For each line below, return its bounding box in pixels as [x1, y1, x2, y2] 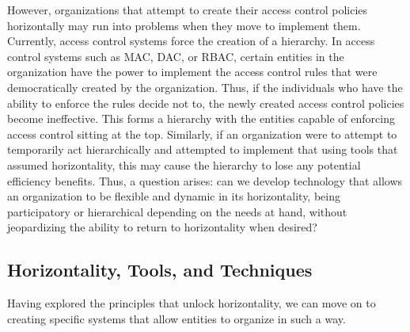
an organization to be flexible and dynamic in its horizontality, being [7, 188, 340, 204]
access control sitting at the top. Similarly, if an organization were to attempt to [7, 125, 397, 142]
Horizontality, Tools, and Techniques [7, 258, 313, 282]
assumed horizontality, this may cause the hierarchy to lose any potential [7, 156, 361, 173]
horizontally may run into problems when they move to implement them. [7, 17, 361, 33]
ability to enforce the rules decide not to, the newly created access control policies [7, 94, 404, 111]
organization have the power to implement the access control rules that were [7, 63, 378, 80]
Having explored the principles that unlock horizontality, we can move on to [7, 295, 376, 311]
